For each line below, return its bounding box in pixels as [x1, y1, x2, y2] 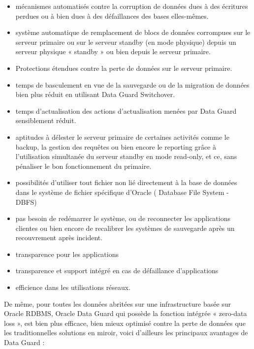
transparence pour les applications [15, 249, 119, 259]
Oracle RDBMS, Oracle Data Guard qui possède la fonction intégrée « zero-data [4, 308, 247, 318]
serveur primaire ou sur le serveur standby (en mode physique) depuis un [15, 36, 236, 47]
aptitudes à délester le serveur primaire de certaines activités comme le [15, 131, 229, 142]
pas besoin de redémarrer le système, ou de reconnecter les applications [15, 213, 230, 223]
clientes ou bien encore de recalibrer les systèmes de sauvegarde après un [15, 222, 235, 233]
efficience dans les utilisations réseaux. [15, 282, 131, 292]
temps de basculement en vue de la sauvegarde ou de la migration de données [15, 79, 250, 90]
